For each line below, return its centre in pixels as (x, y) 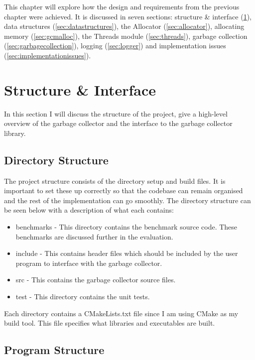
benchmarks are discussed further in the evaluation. (94, 236)
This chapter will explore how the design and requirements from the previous (122, 6)
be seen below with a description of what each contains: (89, 210)
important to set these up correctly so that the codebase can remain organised (124, 190)
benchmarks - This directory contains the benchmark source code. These (127, 227)
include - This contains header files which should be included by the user (127, 253)
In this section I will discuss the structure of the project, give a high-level (116, 113)
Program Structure (54, 350)
